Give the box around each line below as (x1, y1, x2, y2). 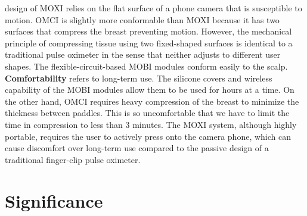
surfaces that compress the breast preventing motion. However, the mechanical (5, 25, 292, 37)
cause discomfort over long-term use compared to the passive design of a (5, 142, 269, 154)
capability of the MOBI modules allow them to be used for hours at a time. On (5, 83, 294, 96)
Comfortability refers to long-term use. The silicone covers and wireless (5, 71, 272, 84)
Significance (5, 188, 103, 212)
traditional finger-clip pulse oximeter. (5, 153, 141, 165)
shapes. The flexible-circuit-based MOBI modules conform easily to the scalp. (5, 60, 288, 72)
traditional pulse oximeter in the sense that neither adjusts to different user (5, 48, 281, 61)
